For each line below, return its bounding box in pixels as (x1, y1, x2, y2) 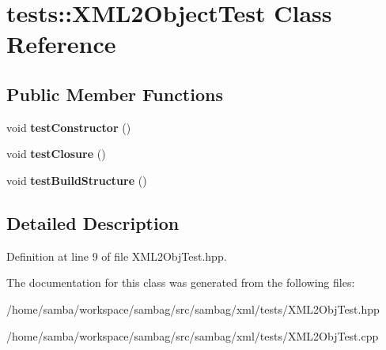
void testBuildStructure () (6, 171, 147, 188)
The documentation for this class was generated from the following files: (6, 274, 355, 291)
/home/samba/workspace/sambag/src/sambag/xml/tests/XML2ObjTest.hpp (6, 300, 380, 317)
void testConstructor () (6, 119, 131, 135)
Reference (6, 28, 116, 60)
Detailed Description (6, 210, 180, 235)
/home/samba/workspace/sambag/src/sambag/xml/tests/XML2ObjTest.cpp (6, 327, 379, 344)
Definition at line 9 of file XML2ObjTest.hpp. (6, 247, 227, 264)
